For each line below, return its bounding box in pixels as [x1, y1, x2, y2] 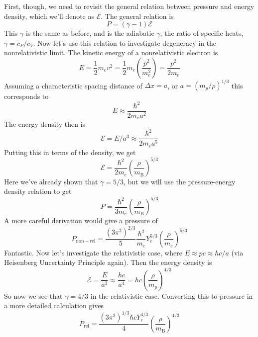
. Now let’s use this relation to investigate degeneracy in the [33, 37, 217, 48]
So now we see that [4, 290, 63, 301]
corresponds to [4, 91, 49, 101]
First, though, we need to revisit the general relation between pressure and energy [4, 1, 255, 11]
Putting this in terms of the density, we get [4, 147, 136, 157]
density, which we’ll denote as [4, 10, 94, 21]
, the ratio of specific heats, [160, 28, 244, 38]
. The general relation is [101, 10, 174, 21]
